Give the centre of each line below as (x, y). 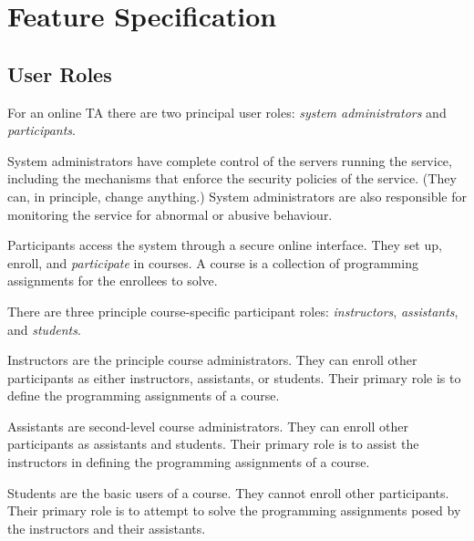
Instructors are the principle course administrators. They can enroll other (212, 360)
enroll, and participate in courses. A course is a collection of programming (213, 262)
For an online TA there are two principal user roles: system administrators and (227, 112)
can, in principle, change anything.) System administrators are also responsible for (237, 196)
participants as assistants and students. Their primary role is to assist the (213, 444)
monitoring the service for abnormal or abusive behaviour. (170, 214)
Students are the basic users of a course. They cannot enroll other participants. (228, 492)
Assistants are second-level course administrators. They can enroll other (208, 426)
